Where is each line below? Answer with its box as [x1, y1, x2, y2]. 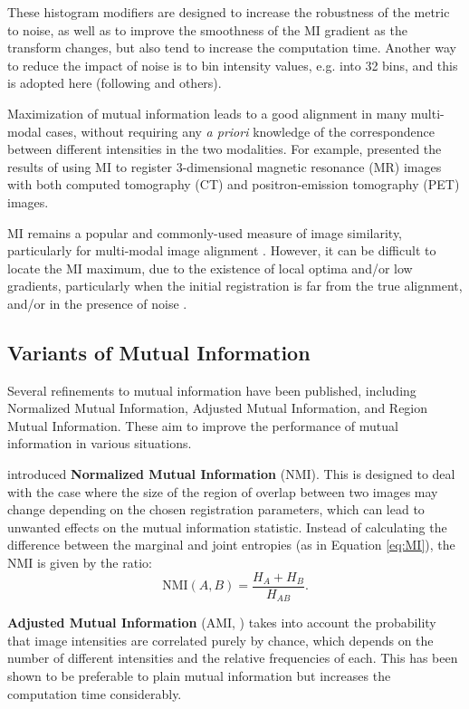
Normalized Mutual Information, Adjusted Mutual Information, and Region [7, 398, 428, 417]
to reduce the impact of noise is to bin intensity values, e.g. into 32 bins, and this [7, 55, 458, 74]
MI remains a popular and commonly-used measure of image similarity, [7, 223, 403, 242]
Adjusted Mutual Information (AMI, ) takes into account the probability [7, 613, 436, 632]
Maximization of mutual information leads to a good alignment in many [7, 103, 407, 122]
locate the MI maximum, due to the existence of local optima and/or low [7, 258, 413, 277]
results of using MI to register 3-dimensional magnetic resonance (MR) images [7, 157, 442, 176]
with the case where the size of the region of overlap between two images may [7, 482, 438, 501]
